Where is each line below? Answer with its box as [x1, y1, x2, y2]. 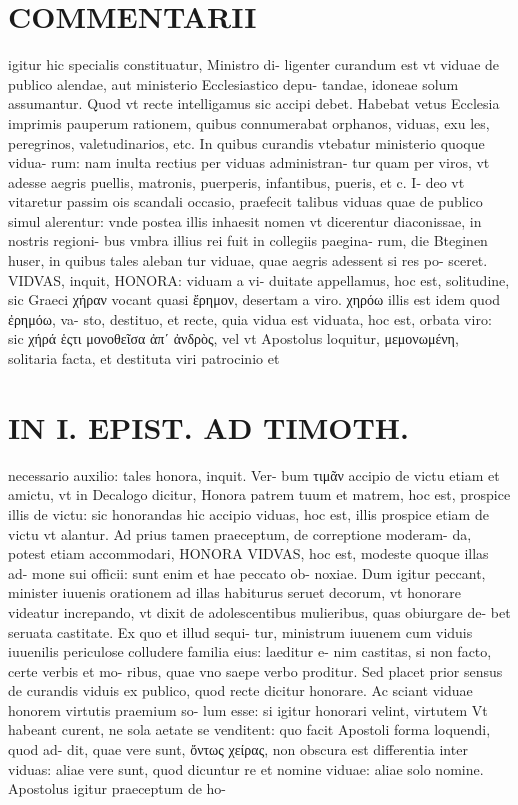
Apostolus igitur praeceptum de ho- [8, 778, 227, 799]
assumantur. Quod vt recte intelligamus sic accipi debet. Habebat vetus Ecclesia [8, 93, 500, 114]
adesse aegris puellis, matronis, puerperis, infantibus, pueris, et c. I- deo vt [8, 171, 465, 192]
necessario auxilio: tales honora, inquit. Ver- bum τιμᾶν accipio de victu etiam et [8, 464, 500, 485]
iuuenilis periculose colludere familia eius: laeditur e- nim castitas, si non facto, [8, 641, 492, 662]
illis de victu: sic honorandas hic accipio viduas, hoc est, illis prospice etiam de [8, 503, 489, 524]
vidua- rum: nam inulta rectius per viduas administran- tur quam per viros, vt [8, 152, 490, 173]
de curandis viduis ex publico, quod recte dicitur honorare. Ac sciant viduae [8, 680, 473, 701]
